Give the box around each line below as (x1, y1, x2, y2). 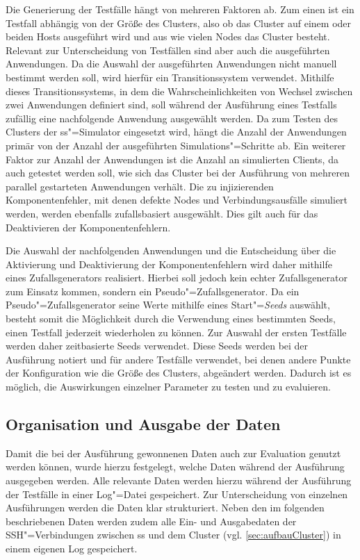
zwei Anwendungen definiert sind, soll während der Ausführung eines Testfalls (6, 97, 337, 112)
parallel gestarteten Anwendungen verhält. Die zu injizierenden (6, 179, 274, 193)
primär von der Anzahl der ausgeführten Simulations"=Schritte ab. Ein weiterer (6, 138, 346, 152)
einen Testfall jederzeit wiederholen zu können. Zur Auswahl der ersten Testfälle (6, 324, 347, 339)
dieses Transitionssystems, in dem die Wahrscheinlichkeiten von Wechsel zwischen (6, 83, 353, 98)
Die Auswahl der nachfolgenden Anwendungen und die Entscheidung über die (6, 243, 336, 258)
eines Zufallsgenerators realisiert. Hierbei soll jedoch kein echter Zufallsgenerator (6, 270, 347, 285)
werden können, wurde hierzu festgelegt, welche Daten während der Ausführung (6, 459, 345, 474)
